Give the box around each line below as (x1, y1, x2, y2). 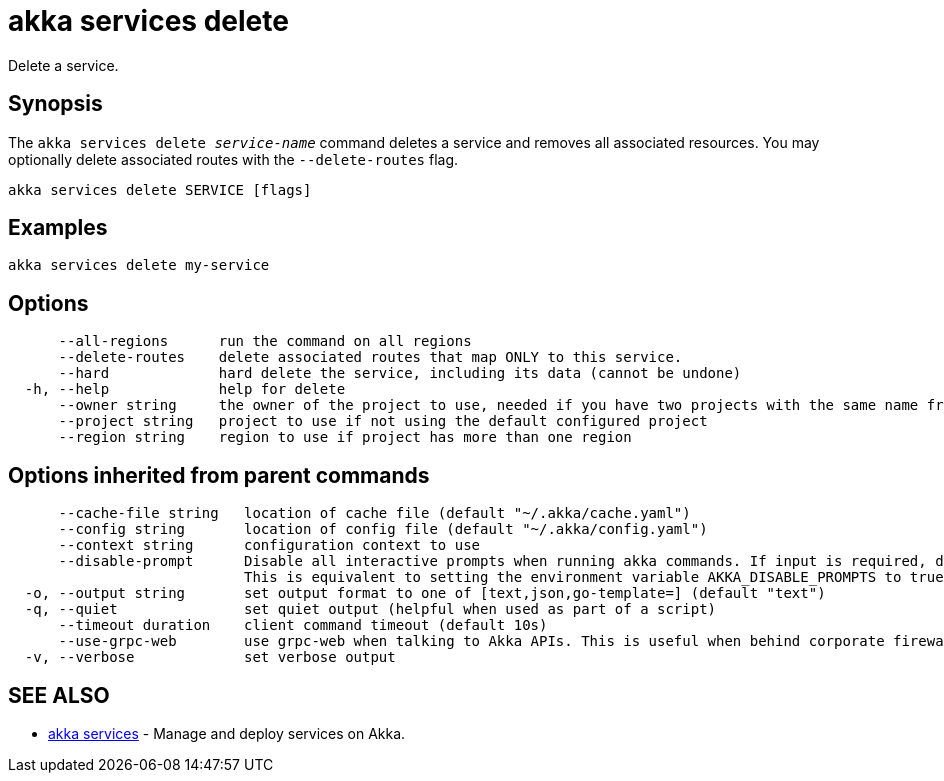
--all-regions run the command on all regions (58, 333, 472, 350)
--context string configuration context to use (58, 537, 481, 554)
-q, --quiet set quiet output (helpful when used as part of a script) (24, 601, 717, 618)
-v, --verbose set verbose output (24, 649, 396, 666)
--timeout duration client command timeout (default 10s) (58, 617, 548, 634)
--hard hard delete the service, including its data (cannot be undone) (58, 365, 742, 382)
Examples (8, 215, 108, 241)
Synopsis (8, 91, 103, 117)
